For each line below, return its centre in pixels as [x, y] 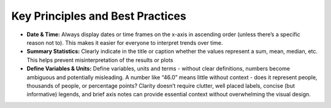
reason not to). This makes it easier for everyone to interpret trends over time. [125, 42]
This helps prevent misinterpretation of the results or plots [100, 60]
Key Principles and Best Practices [99, 16]
